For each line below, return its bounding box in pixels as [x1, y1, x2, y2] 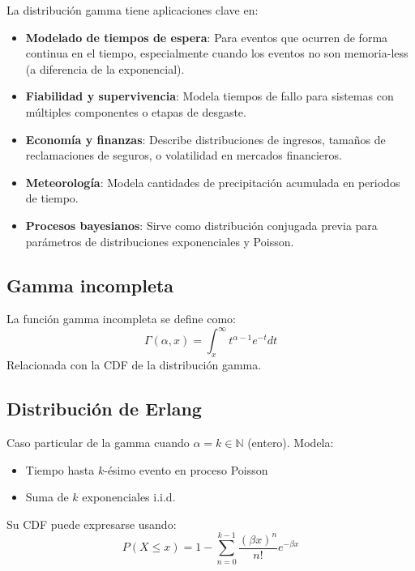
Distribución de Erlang [6, 396, 202, 421]
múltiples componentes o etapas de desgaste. [25, 103, 246, 120]
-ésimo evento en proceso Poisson [104, 461, 268, 478]
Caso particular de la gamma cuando [6, 434, 190, 451]
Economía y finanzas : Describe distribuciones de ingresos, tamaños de [25, 130, 386, 147]
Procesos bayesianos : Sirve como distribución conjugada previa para [25, 216, 378, 233]
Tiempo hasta [25, 461, 95, 478]
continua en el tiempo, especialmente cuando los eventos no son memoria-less [25, 45, 409, 62]
